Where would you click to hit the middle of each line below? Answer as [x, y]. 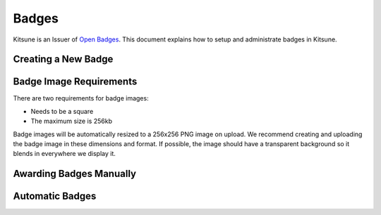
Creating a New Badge [63, 59]
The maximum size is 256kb [72, 121]
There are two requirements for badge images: [81, 98]
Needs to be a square [62, 111]
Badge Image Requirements [75, 82]
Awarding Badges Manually [75, 174]
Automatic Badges [55, 196]
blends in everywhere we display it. [65, 154]
